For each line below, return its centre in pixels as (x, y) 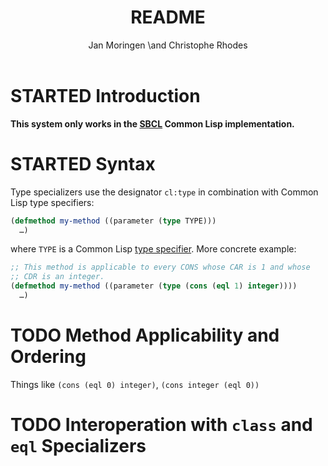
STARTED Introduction (105, 95)
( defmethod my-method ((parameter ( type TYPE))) (113, 221)
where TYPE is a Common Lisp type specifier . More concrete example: (153, 249)
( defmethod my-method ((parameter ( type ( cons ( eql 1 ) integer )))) (154, 286)
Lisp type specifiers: (52, 202)
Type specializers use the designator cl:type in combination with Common (164, 192)
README (168, 17)
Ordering (48, 357)
